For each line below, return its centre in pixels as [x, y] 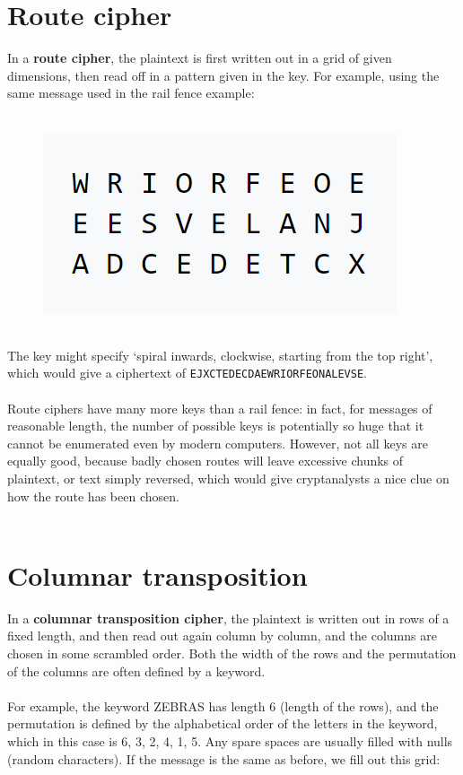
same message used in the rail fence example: [131, 93]
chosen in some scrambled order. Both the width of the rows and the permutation [232, 653]
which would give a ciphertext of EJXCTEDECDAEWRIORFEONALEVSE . [188, 373]
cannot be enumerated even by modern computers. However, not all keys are [218, 443]
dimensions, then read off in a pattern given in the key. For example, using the [223, 75]
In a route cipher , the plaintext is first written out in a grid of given [200, 58]
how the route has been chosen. [93, 496]
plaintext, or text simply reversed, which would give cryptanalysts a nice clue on [228, 478]
